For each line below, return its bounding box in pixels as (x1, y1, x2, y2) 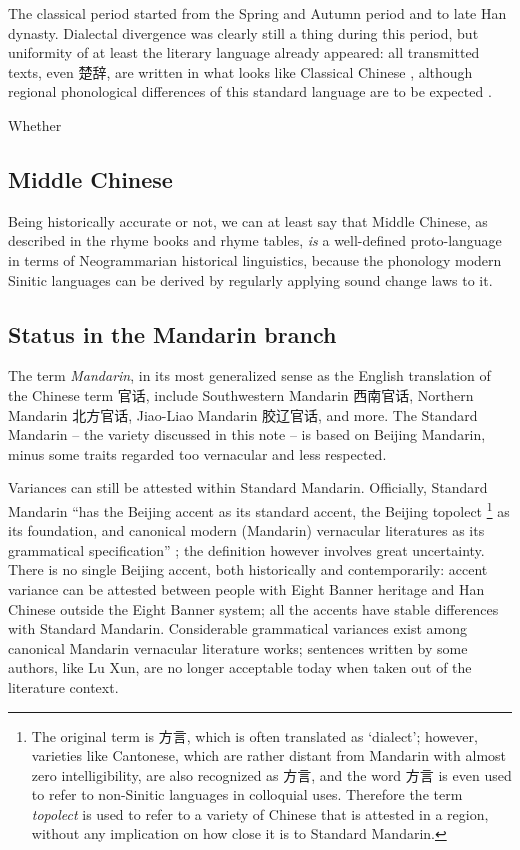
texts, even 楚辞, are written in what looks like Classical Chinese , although (8, 61, 473, 82)
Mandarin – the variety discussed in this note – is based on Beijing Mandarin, (8, 424, 486, 445)
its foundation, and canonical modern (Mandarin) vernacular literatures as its (8, 520, 485, 541)
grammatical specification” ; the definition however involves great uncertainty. (8, 539, 485, 560)
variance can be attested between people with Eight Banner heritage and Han (8, 578, 485, 599)
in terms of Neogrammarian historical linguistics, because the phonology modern (8, 249, 502, 270)
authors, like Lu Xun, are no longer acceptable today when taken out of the (8, 657, 472, 678)
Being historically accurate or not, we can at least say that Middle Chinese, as (8, 210, 488, 231)
